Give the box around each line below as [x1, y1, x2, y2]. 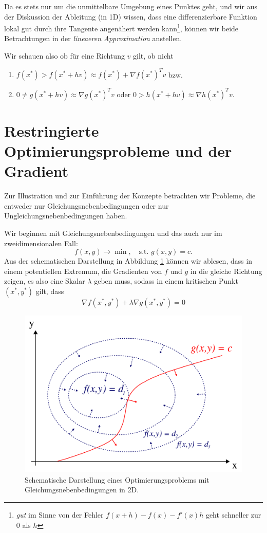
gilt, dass [35, 285, 64, 296]
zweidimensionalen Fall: [4, 237, 78, 248]
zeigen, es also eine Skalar [4, 275, 85, 286]
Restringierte [4, 120, 99, 141]
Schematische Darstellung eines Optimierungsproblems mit [25, 474, 209, 485]
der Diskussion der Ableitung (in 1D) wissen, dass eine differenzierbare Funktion [4, 11, 257, 22]
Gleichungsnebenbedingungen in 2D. [25, 484, 139, 495]
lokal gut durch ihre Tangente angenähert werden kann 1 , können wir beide [4, 22, 239, 33]
